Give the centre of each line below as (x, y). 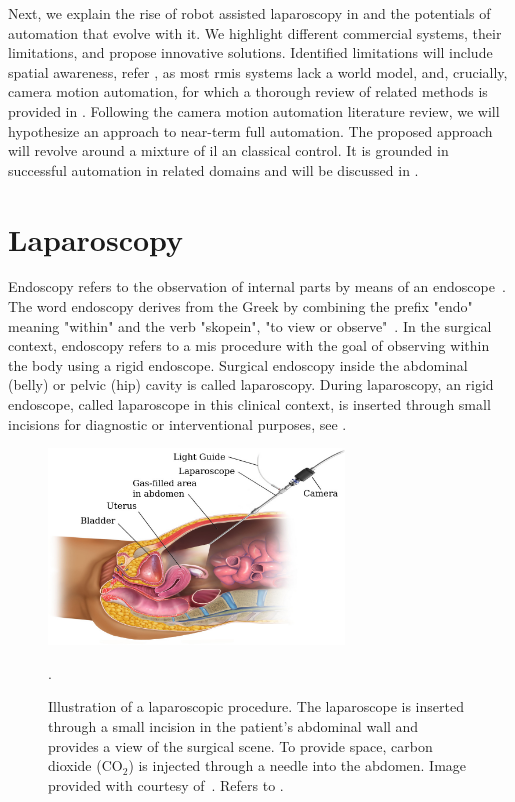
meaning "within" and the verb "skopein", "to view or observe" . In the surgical (250, 325)
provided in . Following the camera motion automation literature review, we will (254, 110)
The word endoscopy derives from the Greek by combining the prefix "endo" (240, 306)
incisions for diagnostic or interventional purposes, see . (177, 423)
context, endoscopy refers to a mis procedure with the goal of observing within (249, 345)
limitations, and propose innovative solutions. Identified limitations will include (250, 52)
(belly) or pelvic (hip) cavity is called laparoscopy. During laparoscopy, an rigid (251, 384)
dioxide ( (75, 765)
